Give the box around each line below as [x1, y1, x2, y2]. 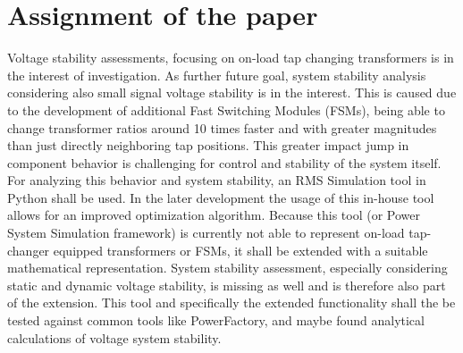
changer [7, 240, 50, 259]
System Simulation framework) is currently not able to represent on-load [7, 223, 405, 242]
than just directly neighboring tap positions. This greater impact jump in [7, 136, 409, 155]
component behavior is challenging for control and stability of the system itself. [7, 153, 442, 172]
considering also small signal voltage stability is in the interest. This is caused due [7, 83, 457, 102]
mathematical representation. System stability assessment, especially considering [7, 258, 448, 277]
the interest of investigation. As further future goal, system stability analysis [7, 65, 426, 84]
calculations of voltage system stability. [7, 328, 222, 347]
